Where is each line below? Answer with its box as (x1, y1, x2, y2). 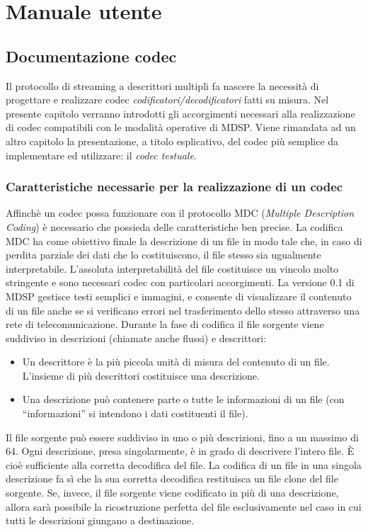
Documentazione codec (6, 45, 177, 67)
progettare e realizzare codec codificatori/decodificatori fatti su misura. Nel (6, 92, 329, 107)
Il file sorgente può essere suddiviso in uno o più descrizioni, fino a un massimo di (6, 429, 359, 444)
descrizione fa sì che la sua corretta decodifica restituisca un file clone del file (6, 471, 338, 486)
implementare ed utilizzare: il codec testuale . (6, 147, 197, 162)
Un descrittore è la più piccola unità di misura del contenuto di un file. (22, 354, 330, 369)
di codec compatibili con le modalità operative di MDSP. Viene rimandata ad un (6, 120, 356, 135)
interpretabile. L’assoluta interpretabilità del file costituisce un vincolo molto (6, 261, 339, 276)
